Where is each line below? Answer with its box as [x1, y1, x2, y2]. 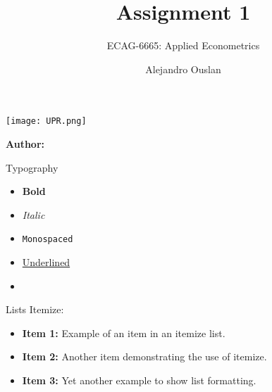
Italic [22, 207, 45, 222]
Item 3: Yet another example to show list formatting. [22, 372, 256, 387]
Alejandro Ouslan [145, 61, 221, 76]
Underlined [22, 255, 70, 269]
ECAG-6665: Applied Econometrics [106, 38, 260, 53]
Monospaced [22, 234, 73, 245]
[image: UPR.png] [6, 116, 87, 127]
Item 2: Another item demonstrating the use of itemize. [22, 349, 267, 364]
